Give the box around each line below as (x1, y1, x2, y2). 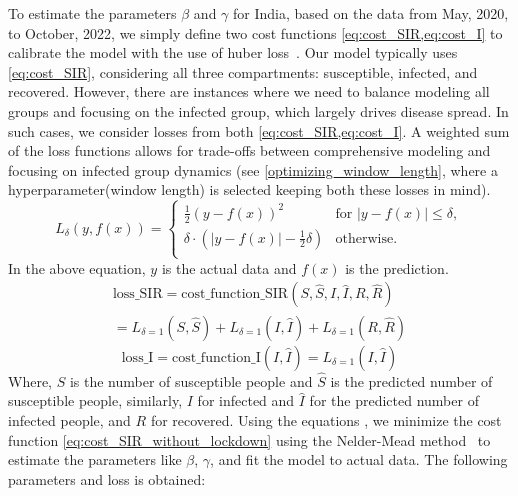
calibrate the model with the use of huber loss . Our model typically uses (8, 42, 458, 63)
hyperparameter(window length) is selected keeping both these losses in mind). (8, 179, 491, 200)
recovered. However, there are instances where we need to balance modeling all (8, 81, 490, 102)
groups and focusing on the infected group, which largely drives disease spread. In (8, 100, 509, 121)
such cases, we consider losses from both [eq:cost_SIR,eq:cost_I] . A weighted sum (8, 120, 510, 141)
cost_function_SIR (181, 287, 289, 302)
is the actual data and (161, 257, 297, 278)
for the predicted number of (309, 390, 479, 411)
